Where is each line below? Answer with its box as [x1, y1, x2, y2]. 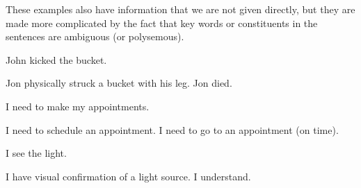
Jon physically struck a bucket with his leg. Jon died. [6, 76, 232, 90]
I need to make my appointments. [6, 99, 150, 113]
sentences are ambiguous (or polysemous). [6, 29, 184, 44]
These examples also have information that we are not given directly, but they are [6, 2, 355, 16]
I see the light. [6, 146, 67, 160]
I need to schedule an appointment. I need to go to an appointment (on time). [6, 122, 339, 137]
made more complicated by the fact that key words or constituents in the [6, 15, 318, 30]
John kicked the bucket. [6, 52, 107, 67]
